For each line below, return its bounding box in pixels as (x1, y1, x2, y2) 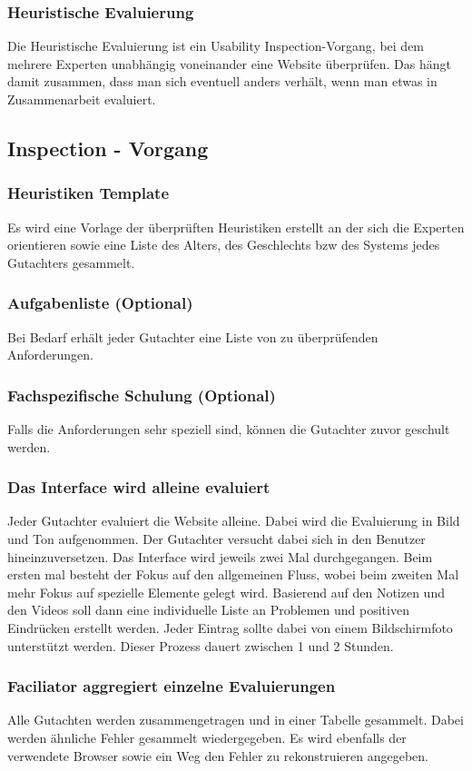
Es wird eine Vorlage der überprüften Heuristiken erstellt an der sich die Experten (7, 217, 465, 236)
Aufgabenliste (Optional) (7, 292, 193, 314)
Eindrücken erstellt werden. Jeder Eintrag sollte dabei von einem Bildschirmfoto (7, 618, 453, 637)
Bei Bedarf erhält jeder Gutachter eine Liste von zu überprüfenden (7, 327, 379, 346)
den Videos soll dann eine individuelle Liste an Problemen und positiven (7, 600, 409, 619)
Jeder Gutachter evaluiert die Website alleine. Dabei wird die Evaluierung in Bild (7, 511, 460, 530)
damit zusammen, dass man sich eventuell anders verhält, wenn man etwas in (7, 72, 438, 91)
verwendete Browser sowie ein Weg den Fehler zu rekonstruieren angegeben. (7, 746, 429, 765)
